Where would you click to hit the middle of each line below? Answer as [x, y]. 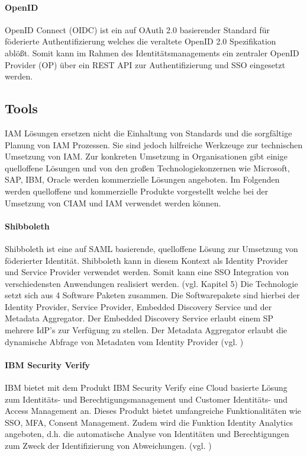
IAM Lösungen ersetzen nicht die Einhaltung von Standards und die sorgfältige [148, 133]
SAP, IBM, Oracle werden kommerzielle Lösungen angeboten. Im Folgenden [142, 179]
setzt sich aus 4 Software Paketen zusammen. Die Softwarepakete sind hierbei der [152, 295]
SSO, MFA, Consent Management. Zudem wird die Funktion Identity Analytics [149, 422]
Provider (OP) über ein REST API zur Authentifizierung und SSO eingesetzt [145, 64]
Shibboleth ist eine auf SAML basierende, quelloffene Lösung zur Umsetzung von [151, 248]
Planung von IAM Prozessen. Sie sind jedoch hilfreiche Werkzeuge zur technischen [154, 144]
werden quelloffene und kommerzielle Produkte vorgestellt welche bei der [137, 191]
